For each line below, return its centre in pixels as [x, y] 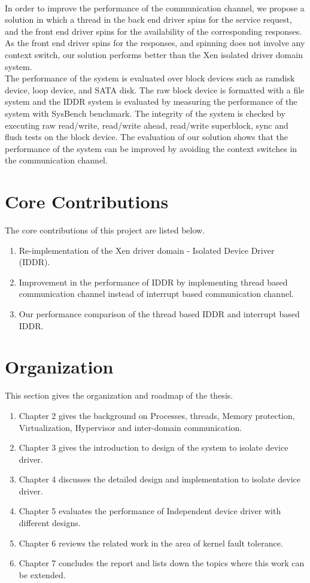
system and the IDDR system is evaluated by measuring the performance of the [151, 101]
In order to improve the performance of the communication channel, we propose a [155, 7]
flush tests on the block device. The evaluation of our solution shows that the [146, 137]
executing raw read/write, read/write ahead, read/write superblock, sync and [147, 125]
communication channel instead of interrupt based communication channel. [156, 294]
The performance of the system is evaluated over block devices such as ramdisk [150, 78]
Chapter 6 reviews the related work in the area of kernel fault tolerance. [151, 543]
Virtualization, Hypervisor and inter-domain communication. [130, 427]
